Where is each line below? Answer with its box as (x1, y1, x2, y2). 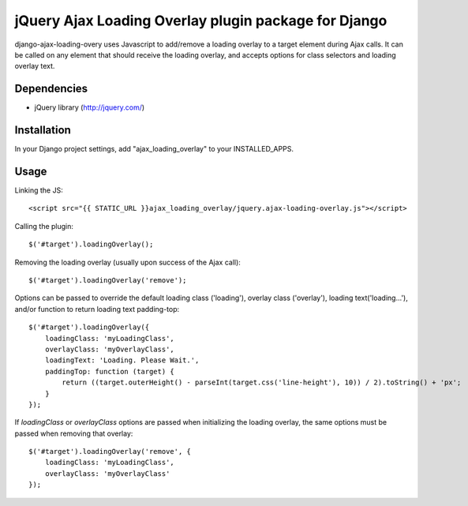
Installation (14, 123, 71, 137)
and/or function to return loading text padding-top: (14, 304, 180, 313)
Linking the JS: (14, 186, 63, 195)
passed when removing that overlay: (14, 429, 133, 438)
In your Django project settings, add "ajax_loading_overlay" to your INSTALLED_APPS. (14, 144, 294, 154)
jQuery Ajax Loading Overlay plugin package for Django (14, 12, 388, 29)
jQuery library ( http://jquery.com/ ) (34, 103, 145, 112)
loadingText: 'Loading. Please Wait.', (44, 356, 200, 365)
